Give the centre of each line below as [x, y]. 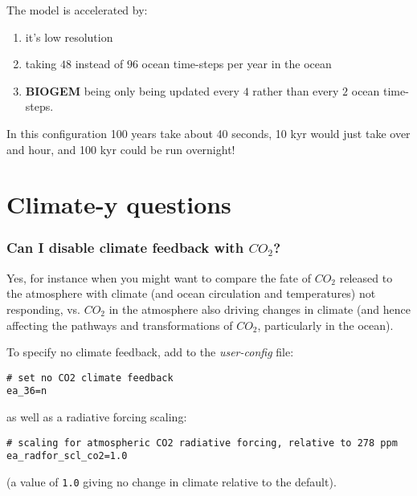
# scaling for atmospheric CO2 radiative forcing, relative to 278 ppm [202, 443]
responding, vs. [43, 309]
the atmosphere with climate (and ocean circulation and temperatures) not [191, 293]
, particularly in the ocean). [325, 325]
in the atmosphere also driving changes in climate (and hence [260, 309]
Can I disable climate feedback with [125, 248]
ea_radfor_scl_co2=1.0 [67, 456]
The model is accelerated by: [77, 10]
